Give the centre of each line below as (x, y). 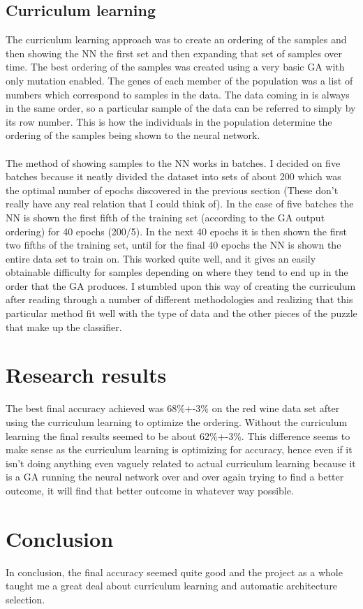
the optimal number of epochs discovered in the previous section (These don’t (172, 190)
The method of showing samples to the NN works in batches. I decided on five (173, 162)
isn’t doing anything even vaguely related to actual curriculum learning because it (181, 463)
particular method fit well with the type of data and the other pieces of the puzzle (181, 313)
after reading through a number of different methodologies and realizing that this (179, 299)
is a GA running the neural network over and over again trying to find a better (175, 477)
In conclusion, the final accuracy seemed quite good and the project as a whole (174, 572)
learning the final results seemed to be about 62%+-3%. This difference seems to (178, 435)
